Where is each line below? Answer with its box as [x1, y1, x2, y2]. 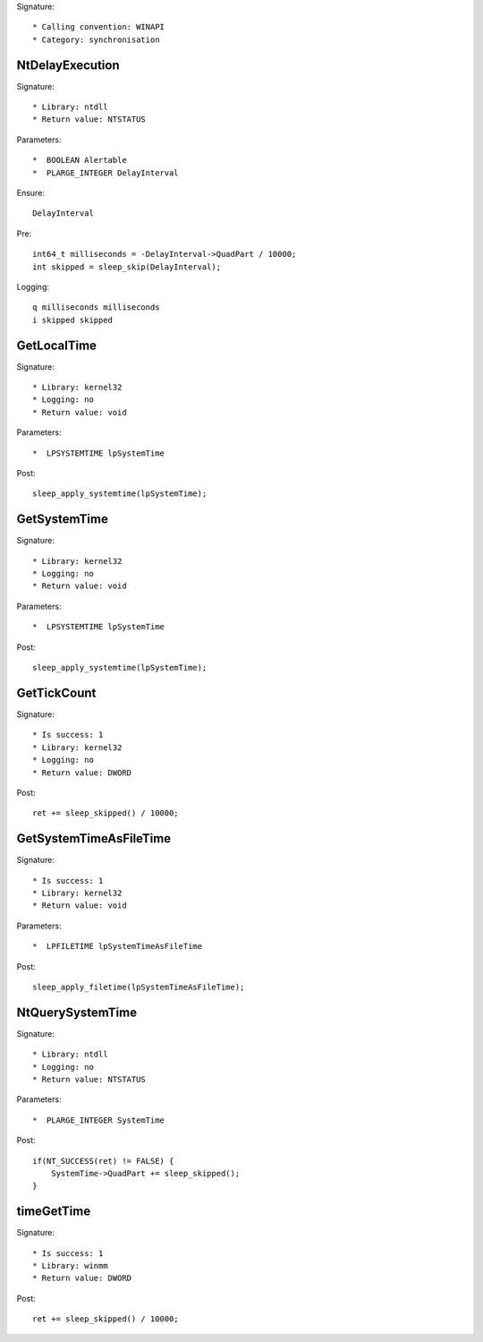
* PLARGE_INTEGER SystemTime [32, 1115, 165, 1125]
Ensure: [16, 188, 45, 199]
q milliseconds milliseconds [32, 303, 160, 312]
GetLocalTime [16, 338, 97, 353]
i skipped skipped [32, 314, 114, 325]
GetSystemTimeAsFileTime [16, 831, 172, 846]
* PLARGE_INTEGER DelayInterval [32, 167, 179, 178]
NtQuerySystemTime [16, 1004, 138, 1020]
